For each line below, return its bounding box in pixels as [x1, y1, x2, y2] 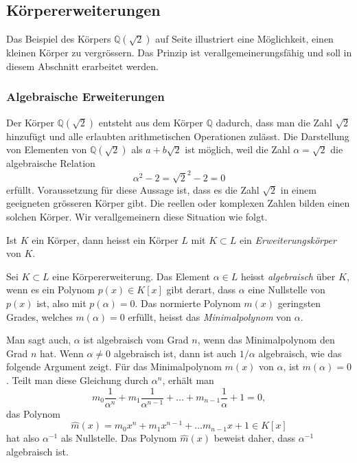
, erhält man [162, 372, 214, 387]
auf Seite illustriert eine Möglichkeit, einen [155, 32, 334, 46]
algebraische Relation [6, 156, 95, 170]
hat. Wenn [40, 346, 84, 360]
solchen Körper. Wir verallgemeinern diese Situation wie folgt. [6, 210, 268, 224]
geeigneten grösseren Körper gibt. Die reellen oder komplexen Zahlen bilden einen [6, 196, 350, 210]
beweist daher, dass [214, 431, 296, 445]
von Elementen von [6, 142, 87, 157]
